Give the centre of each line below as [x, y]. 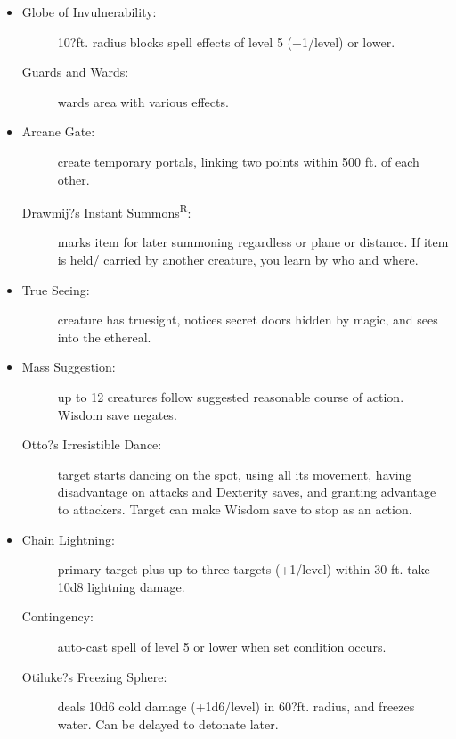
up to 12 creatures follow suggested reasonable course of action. [231, 396]
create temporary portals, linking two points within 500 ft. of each [238, 161]
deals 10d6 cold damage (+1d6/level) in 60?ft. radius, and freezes [236, 706]
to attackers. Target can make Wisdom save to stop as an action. [235, 509]
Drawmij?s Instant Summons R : [106, 211]
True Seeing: [56, 289]
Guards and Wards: [75, 72]
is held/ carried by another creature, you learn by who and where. [238, 259]
